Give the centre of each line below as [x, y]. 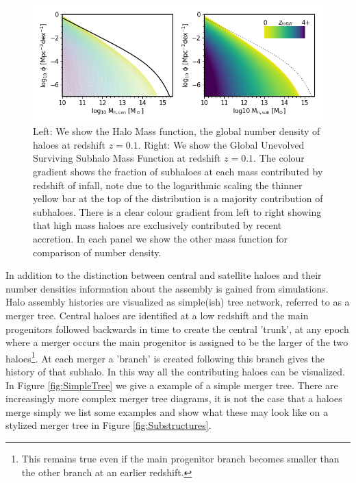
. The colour [279, 158]
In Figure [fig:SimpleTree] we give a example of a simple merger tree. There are [172, 385]
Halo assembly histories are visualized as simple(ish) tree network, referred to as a [178, 302]
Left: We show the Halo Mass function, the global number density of [177, 131]
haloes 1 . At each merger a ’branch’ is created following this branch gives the [165, 357]
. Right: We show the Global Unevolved [221, 144]
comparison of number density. [97, 252]
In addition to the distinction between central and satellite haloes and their [164, 275]
